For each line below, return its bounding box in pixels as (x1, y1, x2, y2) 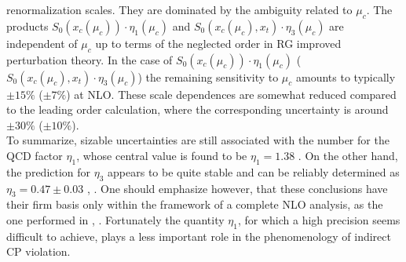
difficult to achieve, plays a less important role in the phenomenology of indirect (6, 227, 391, 244)
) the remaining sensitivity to (137, 68, 279, 85)
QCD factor (6, 147, 63, 163)
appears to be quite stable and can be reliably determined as (108, 163, 400, 180)
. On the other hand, (298, 147, 398, 163)
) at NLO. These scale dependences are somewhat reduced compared (66, 86, 397, 102)
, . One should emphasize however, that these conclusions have (86, 180, 388, 196)
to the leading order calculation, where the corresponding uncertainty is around (6, 101, 389, 118)
